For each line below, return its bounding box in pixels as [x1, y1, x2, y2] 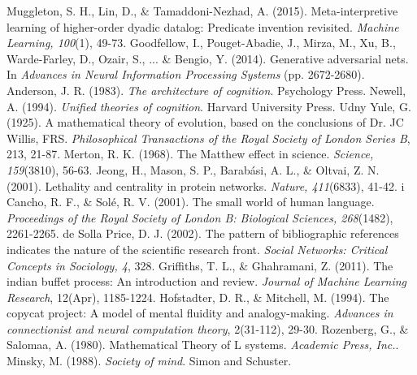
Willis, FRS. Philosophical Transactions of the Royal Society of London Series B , [7, 129, 410, 146]
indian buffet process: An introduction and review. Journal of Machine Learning [7, 273, 407, 290]
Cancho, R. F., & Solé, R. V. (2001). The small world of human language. [7, 193, 375, 210]
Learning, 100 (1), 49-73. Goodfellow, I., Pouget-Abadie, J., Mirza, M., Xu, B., [7, 34, 396, 51]
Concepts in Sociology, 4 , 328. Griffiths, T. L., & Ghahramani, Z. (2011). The [7, 256, 393, 274]
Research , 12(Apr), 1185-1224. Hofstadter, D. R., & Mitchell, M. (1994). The [7, 288, 389, 305]
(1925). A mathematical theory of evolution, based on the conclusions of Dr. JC [7, 114, 404, 131]
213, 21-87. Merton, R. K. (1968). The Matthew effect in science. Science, [7, 145, 374, 162]
